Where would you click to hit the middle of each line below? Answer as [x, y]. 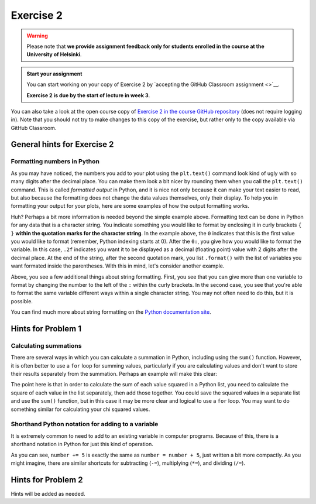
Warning [37, 36]
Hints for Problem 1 [46, 329]
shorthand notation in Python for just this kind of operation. [82, 444]
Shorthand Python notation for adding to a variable [85, 424]
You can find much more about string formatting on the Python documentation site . [111, 312]
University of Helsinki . [54, 54]
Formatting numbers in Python [55, 162]
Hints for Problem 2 [47, 480]
